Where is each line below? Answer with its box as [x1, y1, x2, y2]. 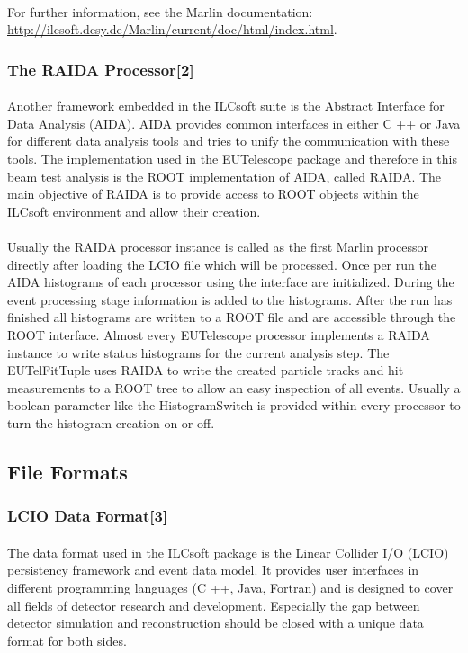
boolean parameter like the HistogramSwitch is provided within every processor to [7, 396, 461, 415]
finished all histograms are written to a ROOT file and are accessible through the [7, 308, 456, 326]
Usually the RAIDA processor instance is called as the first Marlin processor [7, 237, 428, 255]
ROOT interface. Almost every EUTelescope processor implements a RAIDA [7, 325, 430, 344]
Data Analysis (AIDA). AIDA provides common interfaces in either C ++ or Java [7, 113, 461, 132]
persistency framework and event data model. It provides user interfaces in [7, 560, 419, 579]
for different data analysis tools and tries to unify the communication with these [7, 131, 450, 150]
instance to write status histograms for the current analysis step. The [7, 343, 390, 362]
